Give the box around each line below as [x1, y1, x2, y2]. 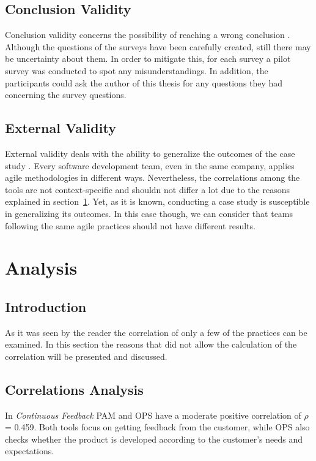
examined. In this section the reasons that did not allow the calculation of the [5, 338, 297, 351]
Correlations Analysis [5, 379, 144, 398]
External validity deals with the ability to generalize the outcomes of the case [5, 147, 295, 159]
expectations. [5, 444, 54, 457]
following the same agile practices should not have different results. [5, 219, 255, 232]
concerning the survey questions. [5, 88, 127, 101]
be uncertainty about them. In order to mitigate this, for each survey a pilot [5, 52, 291, 65]
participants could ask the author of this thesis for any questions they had [5, 76, 283, 89]
